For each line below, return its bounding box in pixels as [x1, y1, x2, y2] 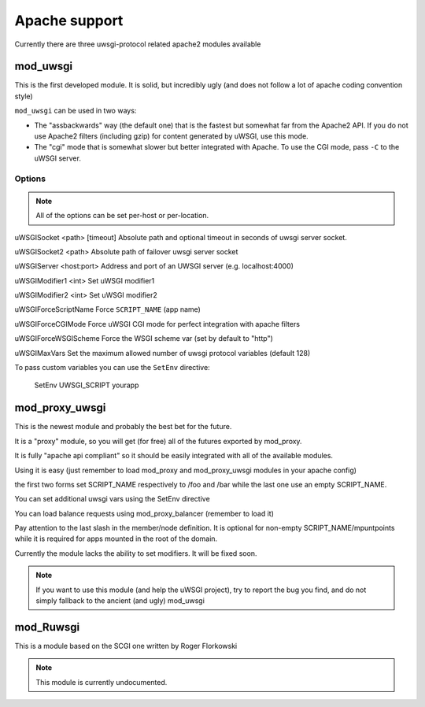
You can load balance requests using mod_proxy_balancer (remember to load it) [14, 509, 275, 518]
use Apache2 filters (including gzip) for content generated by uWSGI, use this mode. [34, 131, 309, 141]
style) [14, 91, 33, 101]
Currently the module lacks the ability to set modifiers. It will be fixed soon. [14, 548, 257, 558]
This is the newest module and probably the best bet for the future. [14, 422, 232, 431]
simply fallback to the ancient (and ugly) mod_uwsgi [35, 596, 205, 605]
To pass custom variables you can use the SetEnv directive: [14, 363, 210, 372]
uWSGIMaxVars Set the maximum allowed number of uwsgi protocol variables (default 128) [14, 348, 311, 357]
